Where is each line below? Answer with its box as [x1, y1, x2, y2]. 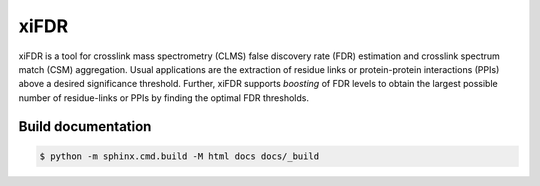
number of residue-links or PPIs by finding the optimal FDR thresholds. [18, 91, 310, 104]
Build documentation [18, 118, 152, 135]
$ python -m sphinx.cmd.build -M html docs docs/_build [39, 150, 320, 162]
